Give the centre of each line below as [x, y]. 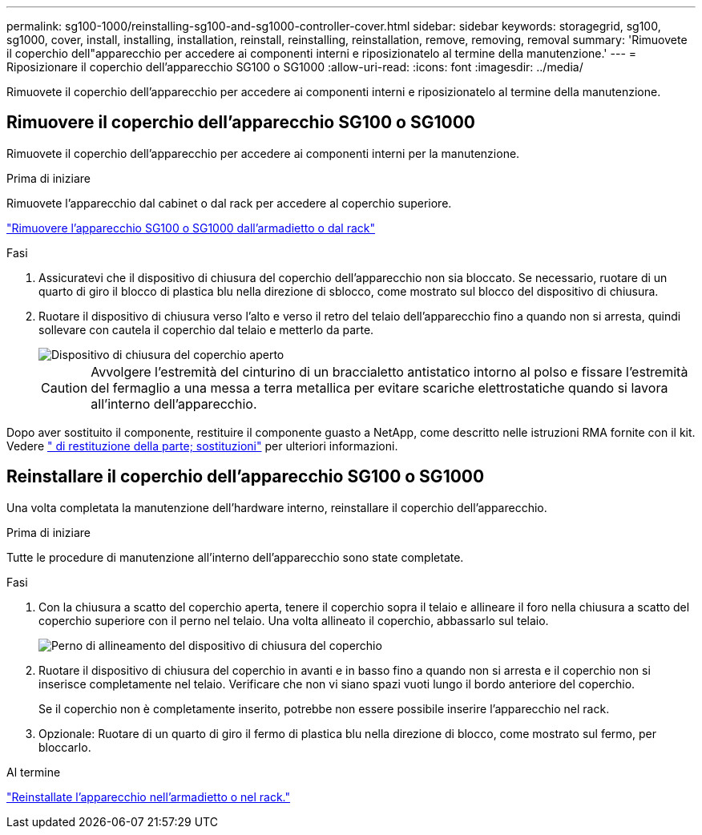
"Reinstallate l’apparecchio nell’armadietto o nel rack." [149, 797]
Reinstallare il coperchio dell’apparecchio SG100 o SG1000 [246, 477]
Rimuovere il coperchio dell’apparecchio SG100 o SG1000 [241, 123]
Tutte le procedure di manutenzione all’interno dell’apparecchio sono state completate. [235, 557]
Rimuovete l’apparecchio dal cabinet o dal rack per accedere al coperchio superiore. [229, 203]
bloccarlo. [65, 747]
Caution [65, 387]
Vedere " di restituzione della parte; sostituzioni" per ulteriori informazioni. [202, 446]
